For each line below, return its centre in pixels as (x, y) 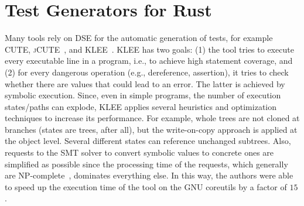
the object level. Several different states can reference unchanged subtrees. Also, (148, 141)
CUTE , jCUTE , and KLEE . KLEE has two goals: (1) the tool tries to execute (149, 49)
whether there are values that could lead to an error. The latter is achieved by (145, 83)
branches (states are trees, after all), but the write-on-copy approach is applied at (151, 129)
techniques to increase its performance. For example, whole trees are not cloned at (152, 118)
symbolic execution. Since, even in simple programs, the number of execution (143, 95)
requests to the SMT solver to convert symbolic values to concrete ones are (139, 152)
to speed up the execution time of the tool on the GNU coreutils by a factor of (146, 186)
